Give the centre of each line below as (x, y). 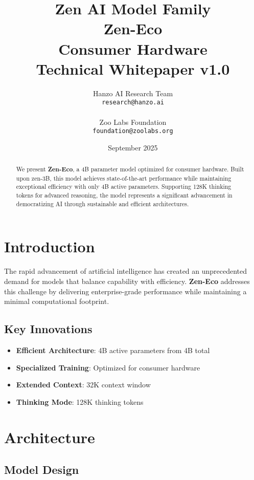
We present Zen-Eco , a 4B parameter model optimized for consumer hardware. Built (130, 169)
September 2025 (133, 147)
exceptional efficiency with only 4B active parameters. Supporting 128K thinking (124, 187)
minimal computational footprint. (57, 301)
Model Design (42, 470)
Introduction (50, 246)
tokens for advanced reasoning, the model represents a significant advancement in (124, 195)
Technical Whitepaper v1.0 (133, 68)
